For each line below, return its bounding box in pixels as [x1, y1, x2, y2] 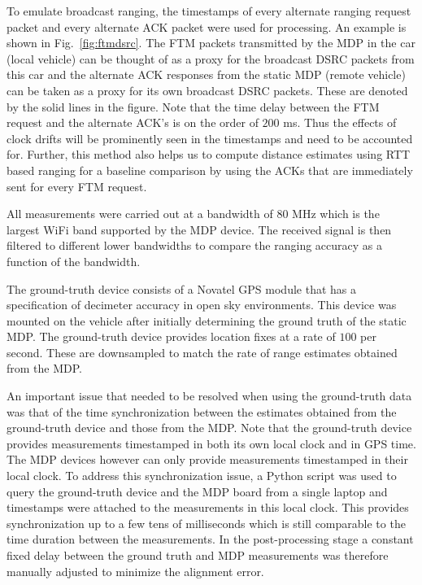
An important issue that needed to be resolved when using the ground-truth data [7, 387, 412, 404]
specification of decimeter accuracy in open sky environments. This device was [7, 296, 397, 313]
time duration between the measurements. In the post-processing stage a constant [7, 530, 414, 548]
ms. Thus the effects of [283, 114, 397, 131]
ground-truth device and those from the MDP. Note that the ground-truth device [7, 419, 412, 436]
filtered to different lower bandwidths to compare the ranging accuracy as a [7, 237, 382, 254]
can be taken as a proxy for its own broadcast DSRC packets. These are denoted [7, 81, 408, 98]
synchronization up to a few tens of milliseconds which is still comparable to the [7, 514, 406, 531]
